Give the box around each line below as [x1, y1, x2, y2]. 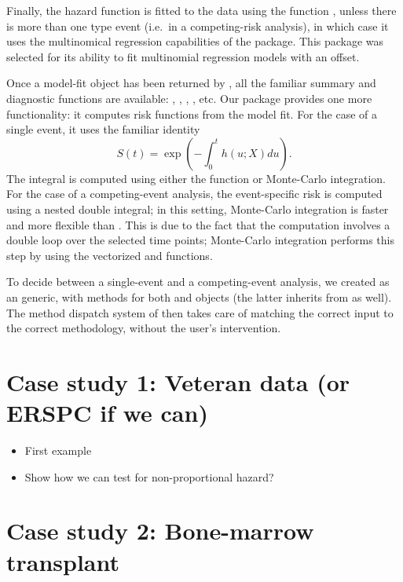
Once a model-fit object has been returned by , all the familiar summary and [6, 75, 376, 91]
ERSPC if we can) [6, 397, 208, 429]
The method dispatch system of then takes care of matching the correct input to [6, 304, 394, 320]
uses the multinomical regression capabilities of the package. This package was [6, 33, 384, 49]
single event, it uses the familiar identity [6, 121, 200, 137]
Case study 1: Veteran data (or [6, 365, 350, 397]
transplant [6, 545, 120, 577]
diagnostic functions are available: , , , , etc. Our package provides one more [6, 90, 372, 106]
